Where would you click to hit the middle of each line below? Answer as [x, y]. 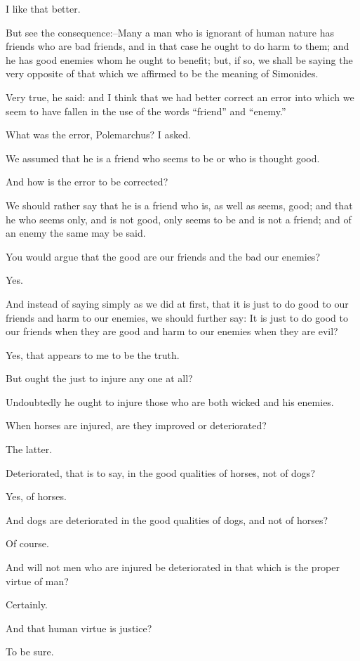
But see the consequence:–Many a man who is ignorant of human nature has [170, 32]
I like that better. [43, 8]
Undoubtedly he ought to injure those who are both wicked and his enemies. [170, 401]
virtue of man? [37, 581]
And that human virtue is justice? [79, 628]
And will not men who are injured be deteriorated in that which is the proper [173, 567]
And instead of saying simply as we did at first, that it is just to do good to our [177, 303]
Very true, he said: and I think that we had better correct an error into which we [180, 97]
